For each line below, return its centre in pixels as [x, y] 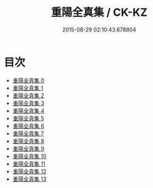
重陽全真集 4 [28, 110]
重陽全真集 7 [28, 133]
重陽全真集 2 [28, 95]
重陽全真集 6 [28, 126]
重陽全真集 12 [29, 171]
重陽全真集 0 [28, 80]
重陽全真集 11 [29, 164]
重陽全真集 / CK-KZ [99, 12]
